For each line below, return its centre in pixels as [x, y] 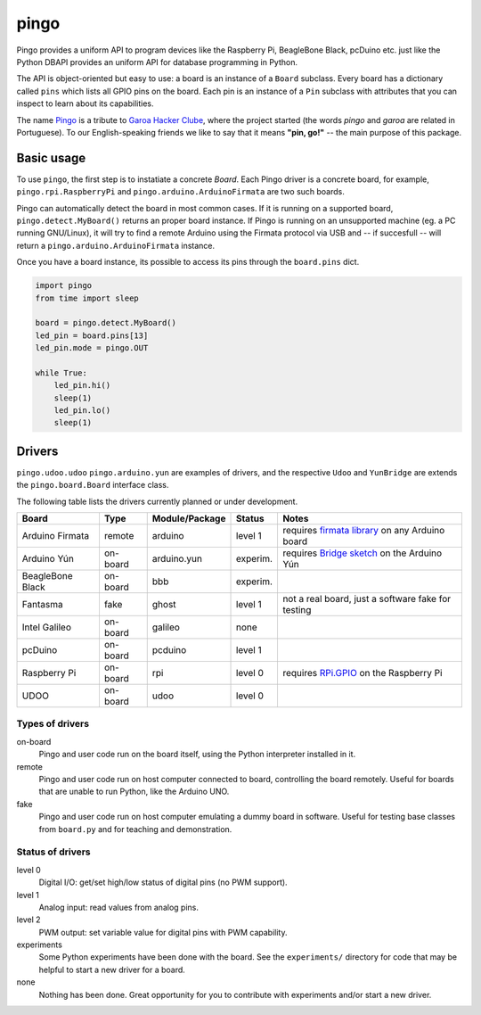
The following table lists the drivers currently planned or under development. [157, 501]
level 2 [29, 920]
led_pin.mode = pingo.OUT [92, 348]
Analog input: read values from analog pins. [119, 907]
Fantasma [42, 605]
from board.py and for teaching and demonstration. [135, 829]
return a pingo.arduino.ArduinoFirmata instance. [116, 245]
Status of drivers [53, 852]
